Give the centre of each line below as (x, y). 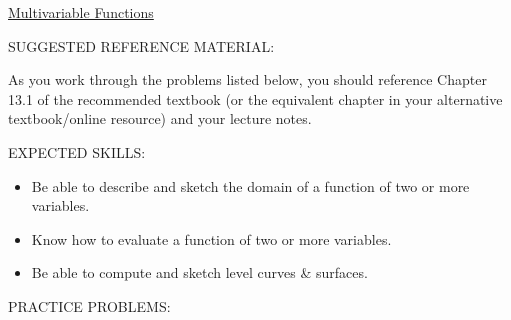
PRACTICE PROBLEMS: (89, 305)
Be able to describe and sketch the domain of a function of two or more (250, 185)
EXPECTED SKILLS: (77, 151)
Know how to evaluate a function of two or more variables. (211, 238)
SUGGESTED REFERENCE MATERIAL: (141, 45)
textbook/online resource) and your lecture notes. (160, 118)
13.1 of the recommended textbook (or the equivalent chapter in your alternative (255, 98)
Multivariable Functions (81, 12)
